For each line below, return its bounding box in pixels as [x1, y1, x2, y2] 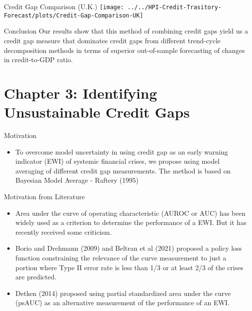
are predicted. [15, 272, 56, 282]
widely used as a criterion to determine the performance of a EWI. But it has [15, 217, 247, 227]
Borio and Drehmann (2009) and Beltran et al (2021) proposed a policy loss [15, 243, 242, 253]
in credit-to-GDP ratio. [4, 54, 73, 65]
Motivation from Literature [4, 191, 85, 201]
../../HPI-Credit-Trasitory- [127, 4, 222, 11]
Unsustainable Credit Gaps [4, 102, 190, 122]
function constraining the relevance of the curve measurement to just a [15, 252, 226, 262]
